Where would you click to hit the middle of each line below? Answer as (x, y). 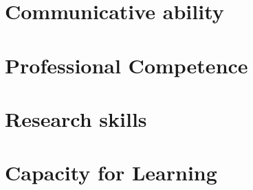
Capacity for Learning (111, 173)
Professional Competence (126, 65)
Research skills (76, 118)
